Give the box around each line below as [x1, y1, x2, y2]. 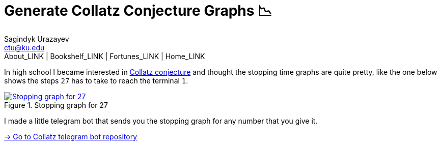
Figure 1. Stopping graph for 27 [4, 100, 108, 109]
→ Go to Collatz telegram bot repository [4, 132, 137, 141]
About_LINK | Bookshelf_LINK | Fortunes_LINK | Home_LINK [4, 51, 205, 61]
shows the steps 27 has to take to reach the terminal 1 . [4, 76, 188, 85]
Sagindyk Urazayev [4, 34, 69, 43]
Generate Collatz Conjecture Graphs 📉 [4, 2, 272, 19]
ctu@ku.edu [4, 43, 45, 52]
